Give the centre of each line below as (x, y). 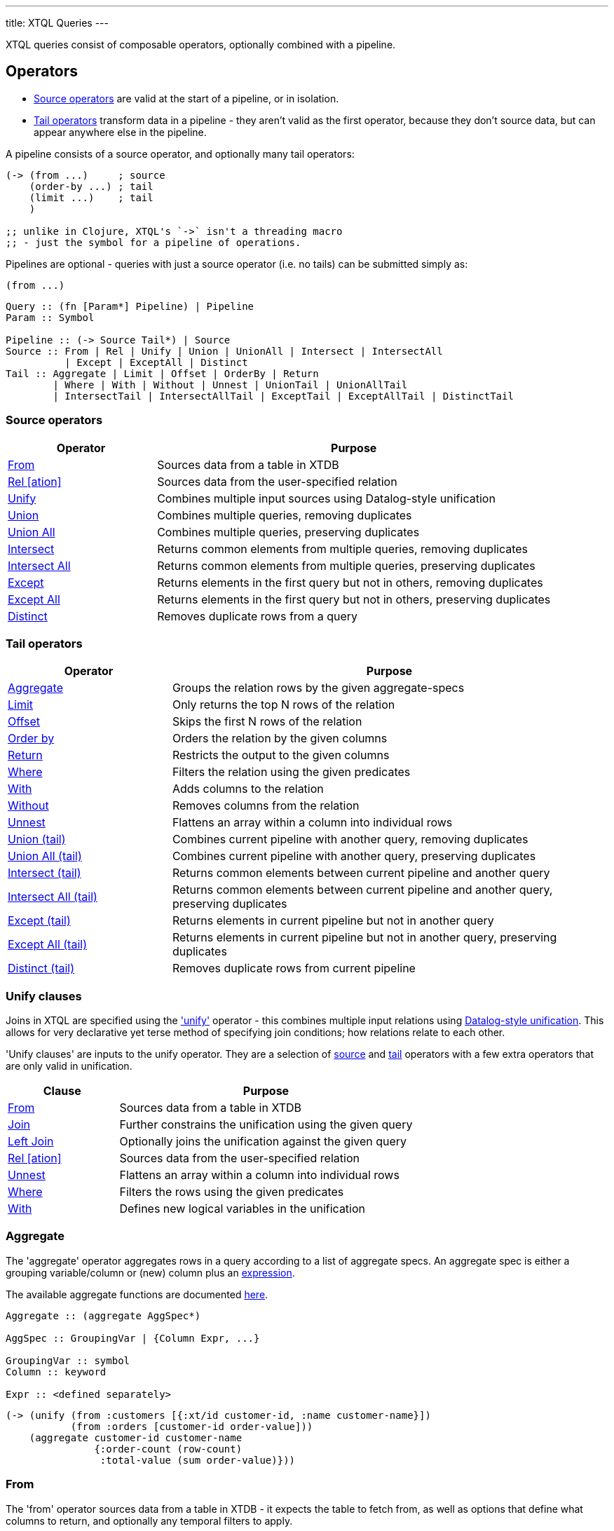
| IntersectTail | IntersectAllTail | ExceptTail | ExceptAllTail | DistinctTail (283, 396)
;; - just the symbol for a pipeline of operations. (153, 242)
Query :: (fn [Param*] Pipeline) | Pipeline (130, 306)
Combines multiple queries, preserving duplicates (288, 532)
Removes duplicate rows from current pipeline (294, 968)
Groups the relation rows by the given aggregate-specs (318, 688)
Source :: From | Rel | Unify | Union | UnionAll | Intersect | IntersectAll (224, 351)
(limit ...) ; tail (91, 197)
